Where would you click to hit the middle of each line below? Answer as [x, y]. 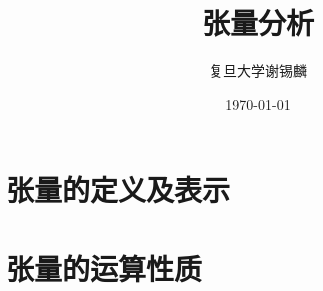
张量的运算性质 [104, 267]
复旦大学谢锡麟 [258, 70]
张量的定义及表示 [118, 189]
